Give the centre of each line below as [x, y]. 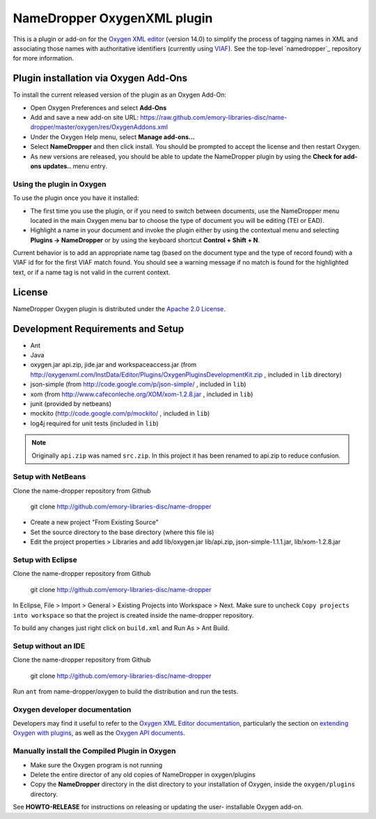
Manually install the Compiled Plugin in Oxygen [94, 751]
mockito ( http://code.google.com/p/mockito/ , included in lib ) [120, 414]
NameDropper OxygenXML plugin [113, 18]
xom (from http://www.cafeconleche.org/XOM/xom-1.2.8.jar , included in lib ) [142, 394]
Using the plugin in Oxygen [60, 184]
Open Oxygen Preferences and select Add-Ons [99, 107]
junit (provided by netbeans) [71, 404]
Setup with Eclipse [45, 560]
